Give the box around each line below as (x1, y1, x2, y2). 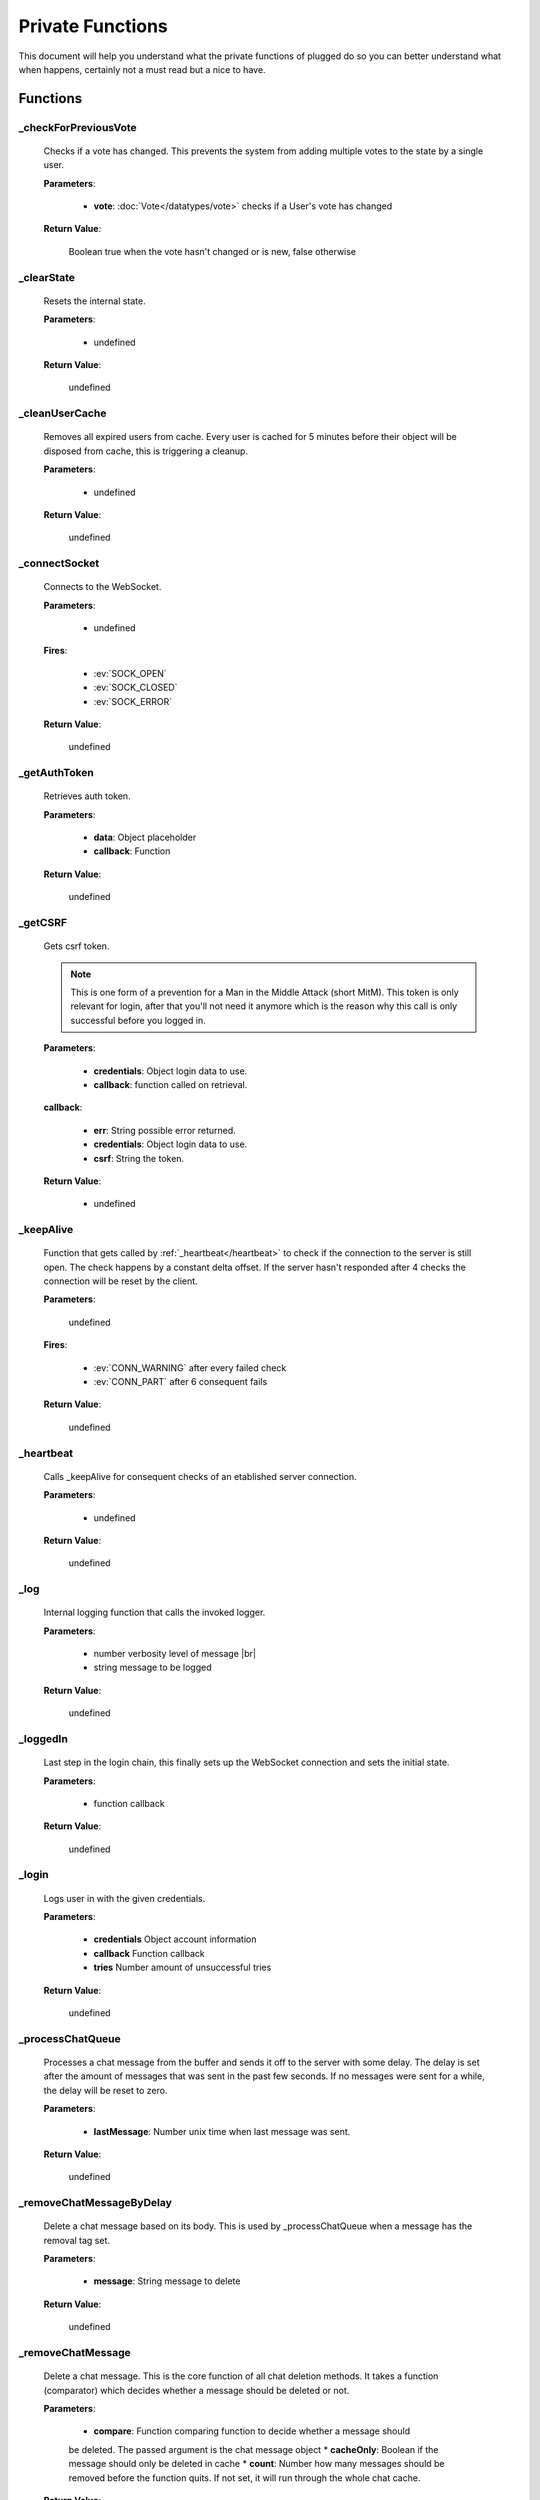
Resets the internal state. (43, 295, 147, 307)
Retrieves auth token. (43, 790, 131, 802)
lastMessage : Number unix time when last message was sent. (93, 2125, 351, 2137)
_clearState (18, 270, 75, 284)
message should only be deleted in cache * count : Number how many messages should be (68, 2458, 445, 2470)
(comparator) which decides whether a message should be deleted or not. (43, 2384, 350, 2396)
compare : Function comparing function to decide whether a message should (93, 2425, 410, 2437)
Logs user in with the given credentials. (43, 1892, 206, 1904)
